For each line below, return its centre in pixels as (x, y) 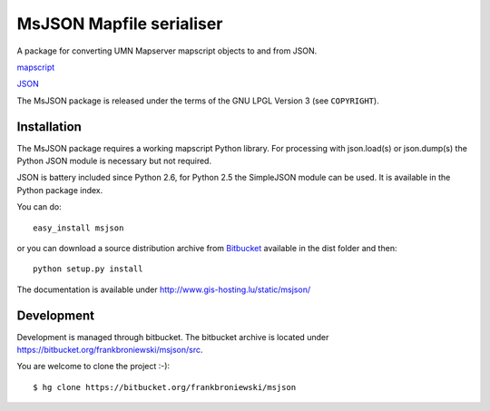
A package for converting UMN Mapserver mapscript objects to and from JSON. (167, 51)
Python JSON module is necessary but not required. (114, 161)
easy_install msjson (78, 228)
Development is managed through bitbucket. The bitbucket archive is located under (173, 337)
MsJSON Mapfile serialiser (120, 24)
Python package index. (60, 190)
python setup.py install (88, 269)
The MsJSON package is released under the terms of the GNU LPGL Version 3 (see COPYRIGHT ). (198, 101)
